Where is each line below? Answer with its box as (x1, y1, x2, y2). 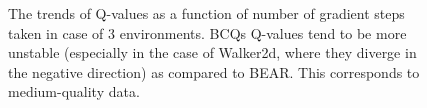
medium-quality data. (8, 81, 140, 102)
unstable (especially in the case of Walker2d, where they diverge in (8, 42, 417, 63)
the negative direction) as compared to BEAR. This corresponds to (8, 61, 420, 82)
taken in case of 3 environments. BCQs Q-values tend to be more (8, 22, 407, 43)
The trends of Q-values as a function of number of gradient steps (8, 3, 405, 23)
